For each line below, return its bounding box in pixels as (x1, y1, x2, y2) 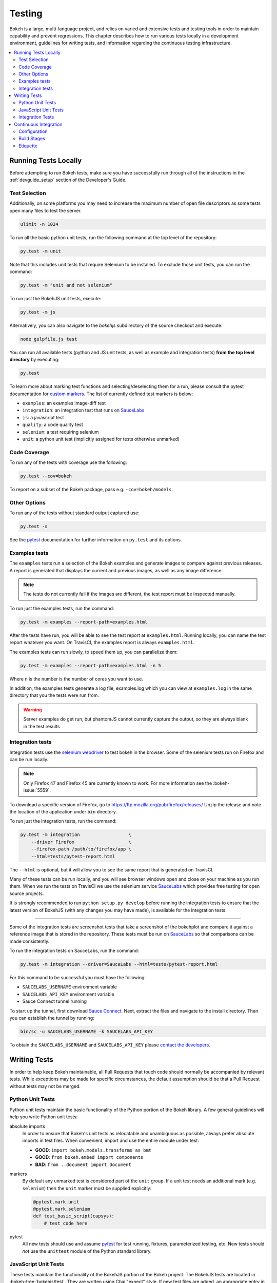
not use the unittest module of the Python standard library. (22, 1248, 152, 1254)
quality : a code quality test (22, 421, 83, 428)
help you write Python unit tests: (9, 1114, 78, 1120)
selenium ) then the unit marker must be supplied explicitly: (22, 1185, 152, 1191)
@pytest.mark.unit (33, 1199, 80, 1204)
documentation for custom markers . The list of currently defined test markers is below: (9, 391, 193, 397)
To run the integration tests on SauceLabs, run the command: (9, 947, 140, 954)
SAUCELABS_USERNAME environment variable (22, 984, 117, 990)
